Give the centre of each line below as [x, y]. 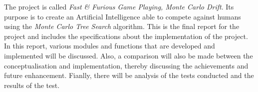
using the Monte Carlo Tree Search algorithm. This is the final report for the [122, 26]
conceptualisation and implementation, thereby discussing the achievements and [126, 65]
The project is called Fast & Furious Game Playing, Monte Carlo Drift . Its [119, 6]
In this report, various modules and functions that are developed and [110, 46]
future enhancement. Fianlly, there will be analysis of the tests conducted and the [129, 75]
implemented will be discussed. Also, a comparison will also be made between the [129, 55]
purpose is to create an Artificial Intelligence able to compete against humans [123, 16]
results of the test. [32, 85]
